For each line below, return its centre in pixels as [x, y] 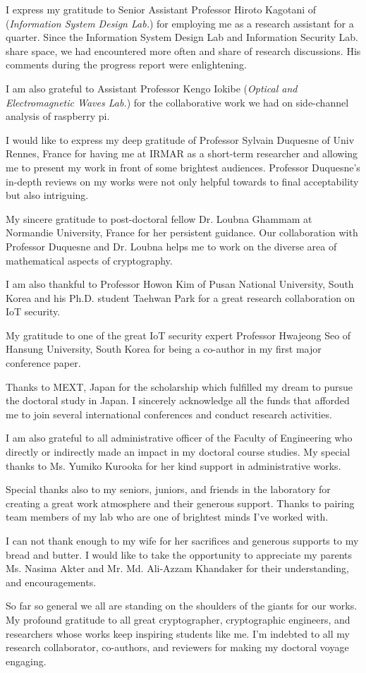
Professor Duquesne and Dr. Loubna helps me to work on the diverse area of [171, 246]
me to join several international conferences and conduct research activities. [169, 414]
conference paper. [43, 363]
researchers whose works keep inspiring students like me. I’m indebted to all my [178, 633]
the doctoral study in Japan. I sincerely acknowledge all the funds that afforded [178, 400]
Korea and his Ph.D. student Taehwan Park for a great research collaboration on [181, 297]
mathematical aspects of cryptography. [89, 260]
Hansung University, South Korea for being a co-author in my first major [164, 349]
